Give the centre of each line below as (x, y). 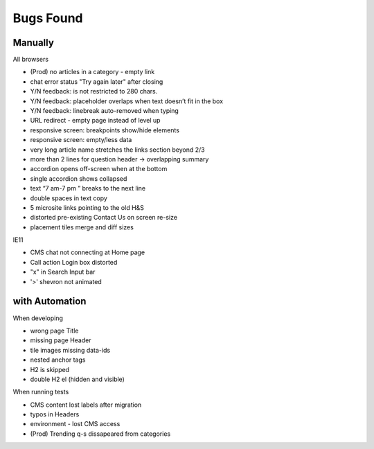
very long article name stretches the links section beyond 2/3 (117, 150)
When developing (38, 318)
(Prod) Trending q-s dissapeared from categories (100, 434)
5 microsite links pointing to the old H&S (87, 207)
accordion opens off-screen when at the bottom (99, 169)
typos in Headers (55, 414)
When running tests (41, 392)
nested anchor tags (58, 360)
